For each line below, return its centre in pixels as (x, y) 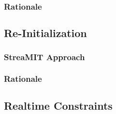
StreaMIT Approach (44, 57)
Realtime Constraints (58, 105)
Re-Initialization (45, 33)
